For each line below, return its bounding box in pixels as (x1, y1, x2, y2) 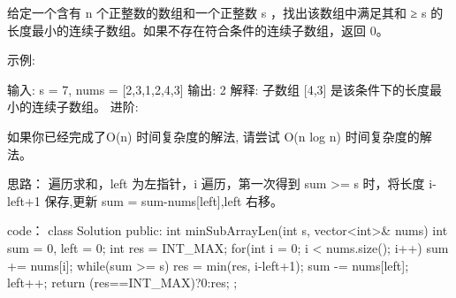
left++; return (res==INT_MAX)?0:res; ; (7, 273, 238, 292)
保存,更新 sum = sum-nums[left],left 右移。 (44, 191, 284, 210)
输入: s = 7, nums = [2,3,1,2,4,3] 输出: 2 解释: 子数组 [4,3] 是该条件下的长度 (7, 80, 430, 98)
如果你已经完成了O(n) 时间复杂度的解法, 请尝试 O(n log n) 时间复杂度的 (7, 126, 420, 145)
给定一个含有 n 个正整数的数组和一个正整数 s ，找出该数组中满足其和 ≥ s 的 (7, 4, 444, 21)
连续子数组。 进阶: (31, 97, 139, 116)
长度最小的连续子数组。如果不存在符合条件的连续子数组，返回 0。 (7, 20, 389, 39)
